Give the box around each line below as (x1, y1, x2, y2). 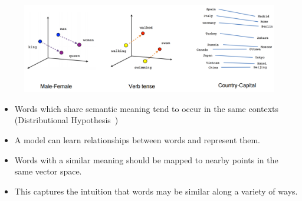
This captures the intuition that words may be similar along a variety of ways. (14, 184, 298, 197)
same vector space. (14, 165, 82, 177)
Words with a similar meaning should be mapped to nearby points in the (14, 153, 278, 166)
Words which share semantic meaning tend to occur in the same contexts (14, 102, 279, 114)
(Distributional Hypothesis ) (14, 114, 119, 126)
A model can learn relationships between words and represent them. (14, 134, 261, 146)
